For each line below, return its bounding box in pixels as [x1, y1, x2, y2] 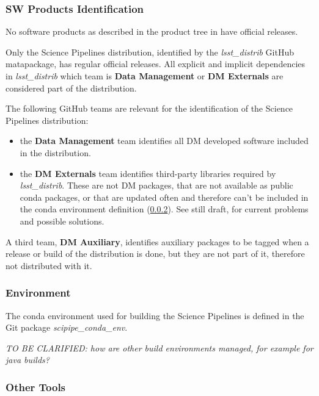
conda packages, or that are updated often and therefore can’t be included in [20, 190, 309, 203]
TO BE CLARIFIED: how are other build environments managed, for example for [5, 341, 313, 354]
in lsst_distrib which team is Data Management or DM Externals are [5, 70, 284, 82]
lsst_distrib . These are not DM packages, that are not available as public [20, 179, 293, 192]
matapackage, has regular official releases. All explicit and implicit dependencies [5, 57, 306, 70]
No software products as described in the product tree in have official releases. [5, 25, 298, 38]
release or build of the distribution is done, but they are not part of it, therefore [5, 247, 305, 260]
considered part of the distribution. [5, 81, 137, 94]
